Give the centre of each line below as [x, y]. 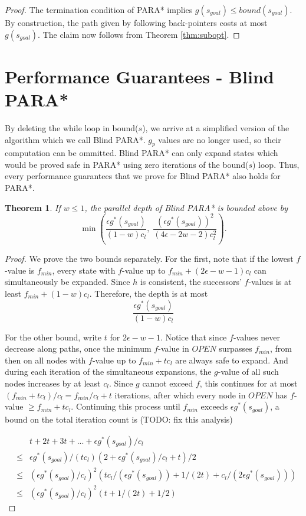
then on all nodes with [45, 360]
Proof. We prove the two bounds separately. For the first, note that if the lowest [149, 259]
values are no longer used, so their [220, 139]
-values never [256, 337]
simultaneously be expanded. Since [68, 282]
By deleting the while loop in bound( [72, 127]
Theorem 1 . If [33, 207]
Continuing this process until [128, 406]
